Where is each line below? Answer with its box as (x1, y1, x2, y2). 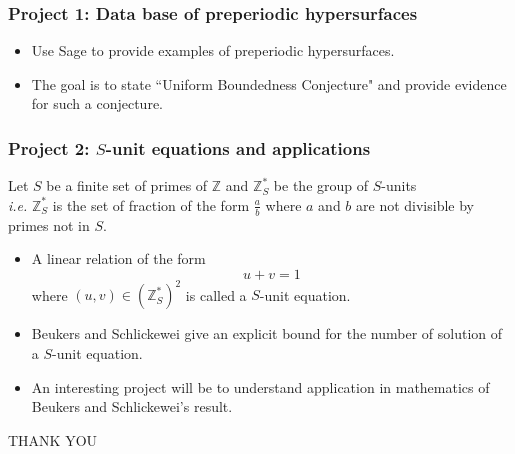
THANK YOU (8, 429, 98, 450)
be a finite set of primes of (46, 175, 208, 196)
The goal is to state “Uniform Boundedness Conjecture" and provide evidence (31, 73, 507, 94)
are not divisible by (356, 194, 475, 215)
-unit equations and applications (105, 135, 371, 160)
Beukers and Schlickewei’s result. (31, 396, 233, 417)
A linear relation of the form (31, 248, 206, 269)
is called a (185, 284, 247, 305)
